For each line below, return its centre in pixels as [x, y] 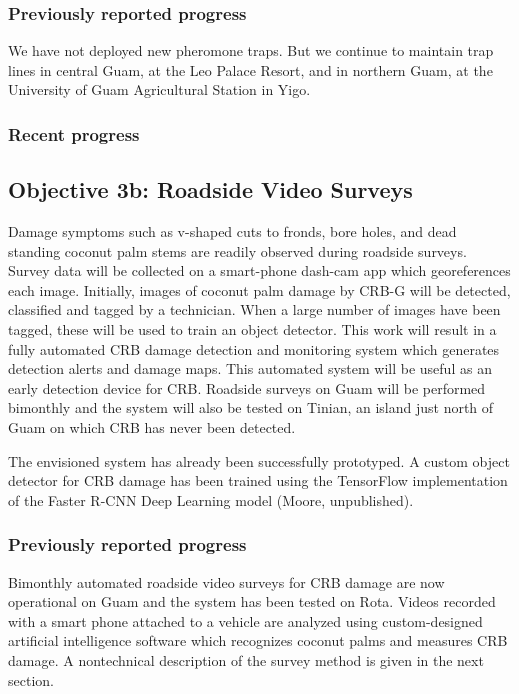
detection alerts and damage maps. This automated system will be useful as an [250, 368]
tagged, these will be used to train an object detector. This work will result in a [252, 329]
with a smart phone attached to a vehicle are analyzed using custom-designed [245, 620]
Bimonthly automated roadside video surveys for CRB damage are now [226, 581]
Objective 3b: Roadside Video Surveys [210, 189]
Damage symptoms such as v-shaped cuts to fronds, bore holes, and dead [232, 231]
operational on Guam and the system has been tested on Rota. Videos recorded [252, 601]
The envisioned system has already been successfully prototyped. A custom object [259, 460]
